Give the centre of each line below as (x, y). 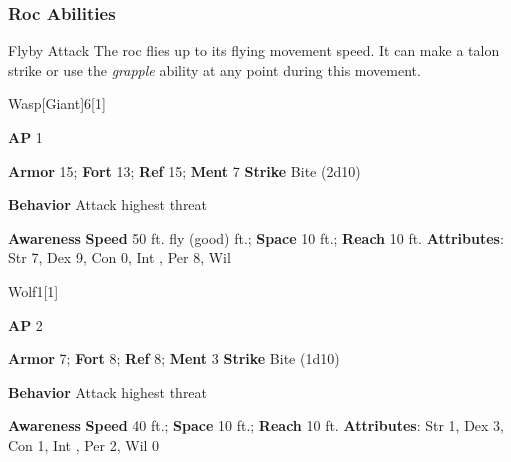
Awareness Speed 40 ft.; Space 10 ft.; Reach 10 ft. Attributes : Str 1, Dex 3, (256, 425)
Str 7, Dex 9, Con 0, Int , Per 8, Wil (119, 257)
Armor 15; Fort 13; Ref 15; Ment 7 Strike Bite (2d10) (184, 170)
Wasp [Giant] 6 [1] (57, 103)
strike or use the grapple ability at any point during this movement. (214, 69)
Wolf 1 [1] (33, 290)
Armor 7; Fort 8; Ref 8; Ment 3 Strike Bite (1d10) (174, 358)
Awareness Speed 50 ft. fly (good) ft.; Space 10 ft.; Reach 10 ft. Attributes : (256, 237)
